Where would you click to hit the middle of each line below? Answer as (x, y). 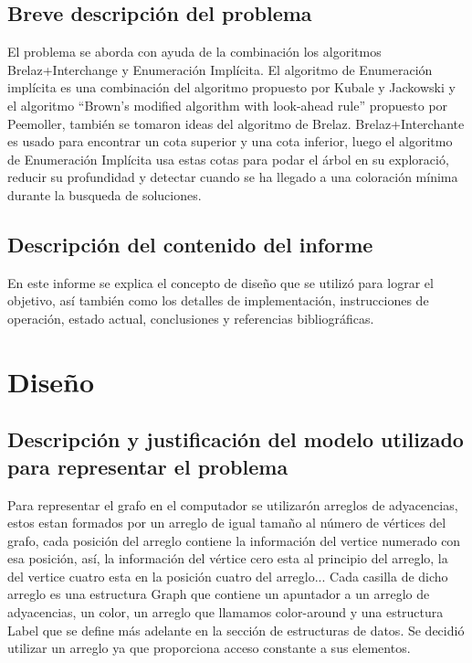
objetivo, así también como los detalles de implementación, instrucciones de (218, 300)
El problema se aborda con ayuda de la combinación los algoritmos (194, 52)
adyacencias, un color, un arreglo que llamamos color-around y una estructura (226, 612)
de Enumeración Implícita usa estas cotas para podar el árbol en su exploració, (228, 159)
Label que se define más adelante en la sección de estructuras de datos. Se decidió (236, 630)
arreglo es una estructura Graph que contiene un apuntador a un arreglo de (219, 594)
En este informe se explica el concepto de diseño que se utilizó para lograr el (220, 282)
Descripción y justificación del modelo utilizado (236, 439)
